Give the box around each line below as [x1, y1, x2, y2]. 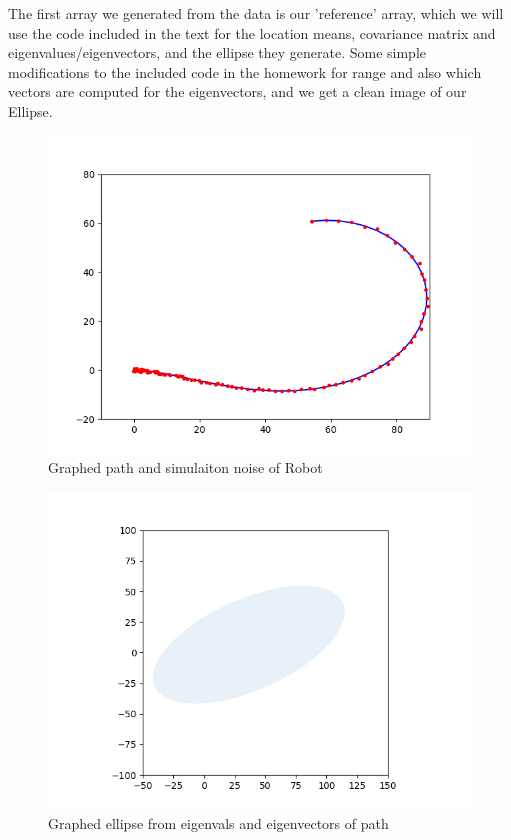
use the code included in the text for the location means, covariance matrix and [8, 22, 496, 43]
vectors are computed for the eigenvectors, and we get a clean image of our [8, 81, 467, 102]
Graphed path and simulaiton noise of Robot [48, 457, 323, 478]
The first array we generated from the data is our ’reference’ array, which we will [8, 3, 504, 23]
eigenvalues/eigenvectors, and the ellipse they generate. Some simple [8, 42, 426, 63]
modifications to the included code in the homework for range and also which [8, 61, 482, 82]
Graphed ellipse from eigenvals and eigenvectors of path [48, 813, 389, 834]
